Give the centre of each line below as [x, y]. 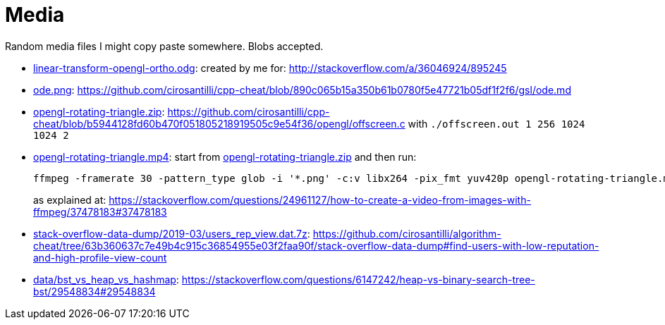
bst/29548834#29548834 [94, 291]
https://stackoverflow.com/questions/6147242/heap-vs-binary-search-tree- [358, 279]
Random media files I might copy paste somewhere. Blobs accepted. [164, 46]
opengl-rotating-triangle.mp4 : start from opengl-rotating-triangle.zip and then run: [225, 157]
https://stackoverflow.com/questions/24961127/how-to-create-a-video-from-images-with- [320, 200]
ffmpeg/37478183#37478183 [100, 211]
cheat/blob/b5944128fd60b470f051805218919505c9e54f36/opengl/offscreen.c [219, 123]
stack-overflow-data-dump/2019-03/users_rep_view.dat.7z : [172, 233]
